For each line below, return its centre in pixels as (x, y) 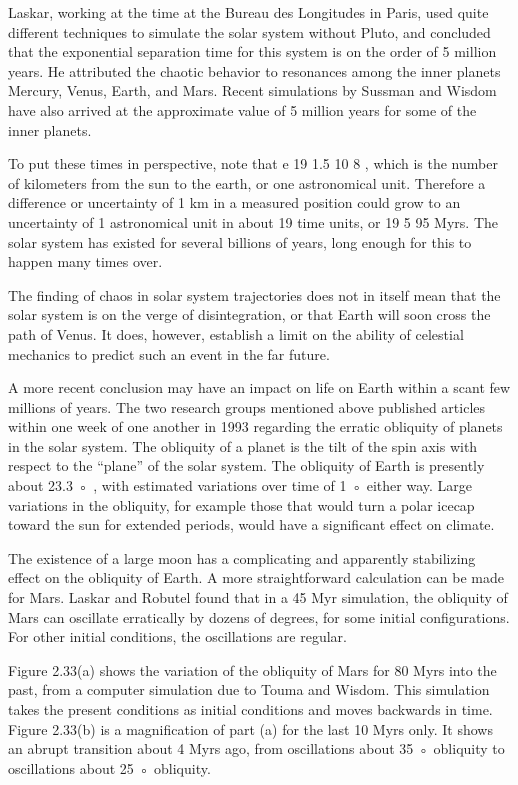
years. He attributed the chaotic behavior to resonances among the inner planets (254, 70)
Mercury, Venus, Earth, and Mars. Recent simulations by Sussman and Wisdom (252, 90)
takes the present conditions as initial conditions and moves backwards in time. (250, 709)
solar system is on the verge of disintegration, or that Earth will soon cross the (249, 314)
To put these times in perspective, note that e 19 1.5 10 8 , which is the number (253, 163)
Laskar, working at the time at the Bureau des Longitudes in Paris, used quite (248, 12)
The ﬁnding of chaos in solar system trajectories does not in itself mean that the (254, 294)
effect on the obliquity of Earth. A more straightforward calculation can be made (256, 577)
